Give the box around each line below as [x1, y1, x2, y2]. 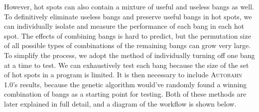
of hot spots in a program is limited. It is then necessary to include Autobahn [4, 69, 242, 80]
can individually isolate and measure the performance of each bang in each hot [4, 21, 245, 31]
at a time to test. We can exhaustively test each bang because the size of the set [4, 59, 249, 70]
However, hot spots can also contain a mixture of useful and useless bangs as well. [4, 1, 254, 11]
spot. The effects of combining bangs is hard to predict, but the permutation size [4, 30, 251, 41]
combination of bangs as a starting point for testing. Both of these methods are [4, 89, 247, 99]
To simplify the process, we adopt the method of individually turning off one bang [4, 50, 255, 60]
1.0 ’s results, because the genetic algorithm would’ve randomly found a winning [4, 79, 247, 89]
